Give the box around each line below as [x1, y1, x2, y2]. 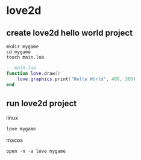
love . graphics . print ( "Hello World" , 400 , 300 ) [17, 76, 136, 82]
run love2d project [6, 98, 77, 109]
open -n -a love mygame [6, 149, 66, 155]
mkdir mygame [6, 43, 39, 50]
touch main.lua [6, 54, 45, 60]
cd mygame [6, 49, 31, 55]
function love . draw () [6, 70, 61, 76]
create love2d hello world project [6, 28, 133, 38]
